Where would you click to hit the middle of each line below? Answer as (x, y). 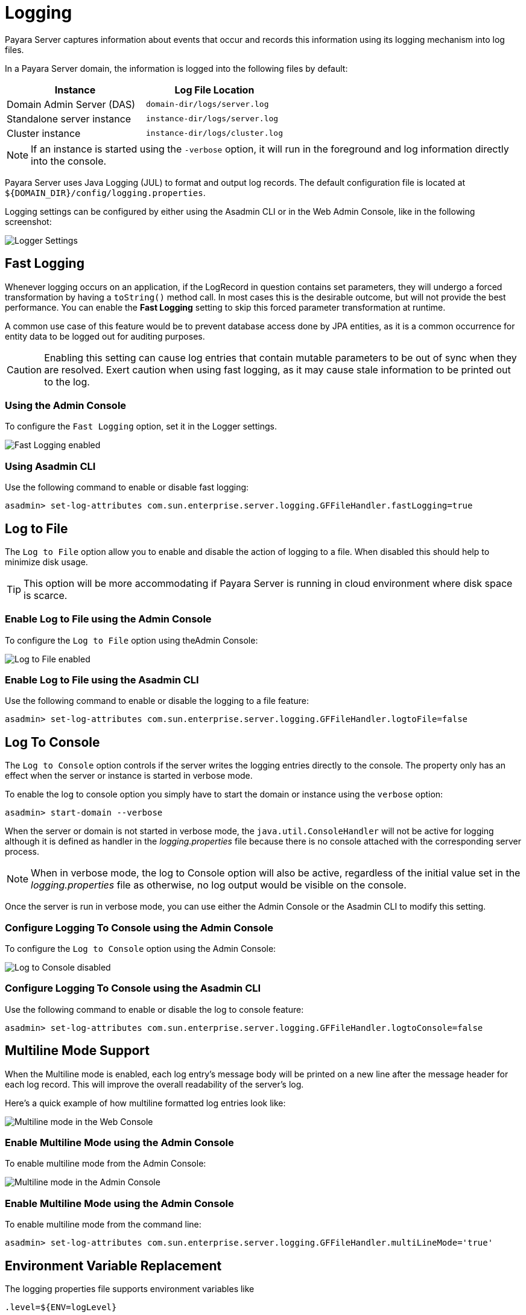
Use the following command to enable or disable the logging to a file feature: (157, 701)
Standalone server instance (69, 119)
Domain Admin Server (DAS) (71, 104)
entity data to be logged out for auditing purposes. (105, 336)
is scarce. (46, 595)
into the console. (69, 161)
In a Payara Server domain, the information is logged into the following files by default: (176, 68)
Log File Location (214, 90)
